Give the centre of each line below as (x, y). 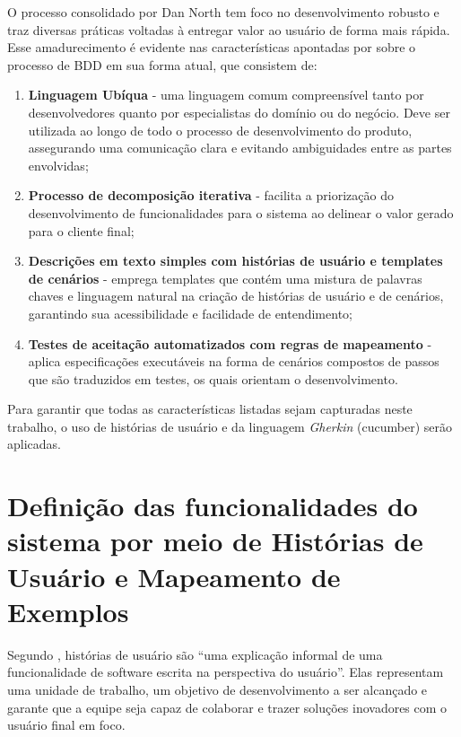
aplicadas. (34, 444)
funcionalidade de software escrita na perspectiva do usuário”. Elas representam (226, 672)
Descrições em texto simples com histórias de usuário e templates (235, 261)
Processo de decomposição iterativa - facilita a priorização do (211, 195)
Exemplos (68, 611)
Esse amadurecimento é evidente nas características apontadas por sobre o (212, 47)
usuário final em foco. (66, 725)
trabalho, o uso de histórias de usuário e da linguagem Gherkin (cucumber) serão (230, 426)
